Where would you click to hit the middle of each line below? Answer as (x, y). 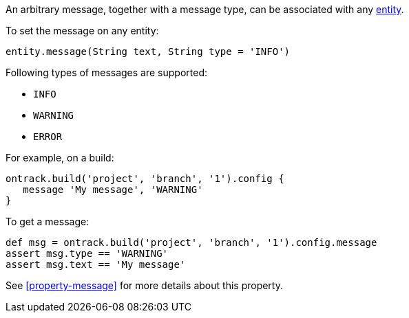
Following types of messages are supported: (107, 72)
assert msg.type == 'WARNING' (87, 253)
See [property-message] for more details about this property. (144, 285)
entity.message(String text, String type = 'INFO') (148, 52)
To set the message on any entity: (82, 31)
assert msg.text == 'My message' (96, 264)
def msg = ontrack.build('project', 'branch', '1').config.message (191, 242)
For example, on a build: (60, 158)
